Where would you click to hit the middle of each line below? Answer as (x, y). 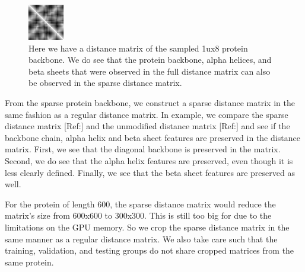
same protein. (29, 262)
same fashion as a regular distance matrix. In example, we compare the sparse (147, 114)
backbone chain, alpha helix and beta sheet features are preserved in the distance (152, 137)
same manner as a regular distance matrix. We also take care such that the (141, 239)
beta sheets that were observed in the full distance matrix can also (150, 71)
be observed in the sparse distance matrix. (105, 83)
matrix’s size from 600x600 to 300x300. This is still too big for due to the (138, 215)
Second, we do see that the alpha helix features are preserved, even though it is (149, 160)
